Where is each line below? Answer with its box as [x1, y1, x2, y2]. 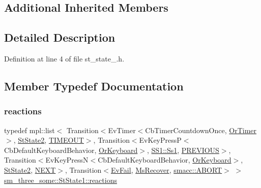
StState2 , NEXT [4, 164, 56, 175]
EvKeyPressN [45, 154, 89, 165]
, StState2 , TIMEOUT [13, 135, 84, 145]
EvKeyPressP [139, 135, 182, 145]
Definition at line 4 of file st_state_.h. [4, 53, 125, 64]
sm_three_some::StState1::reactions [4, 174, 117, 185]
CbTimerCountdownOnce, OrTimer [145, 124, 257, 135]
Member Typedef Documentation [4, 78, 184, 93]
